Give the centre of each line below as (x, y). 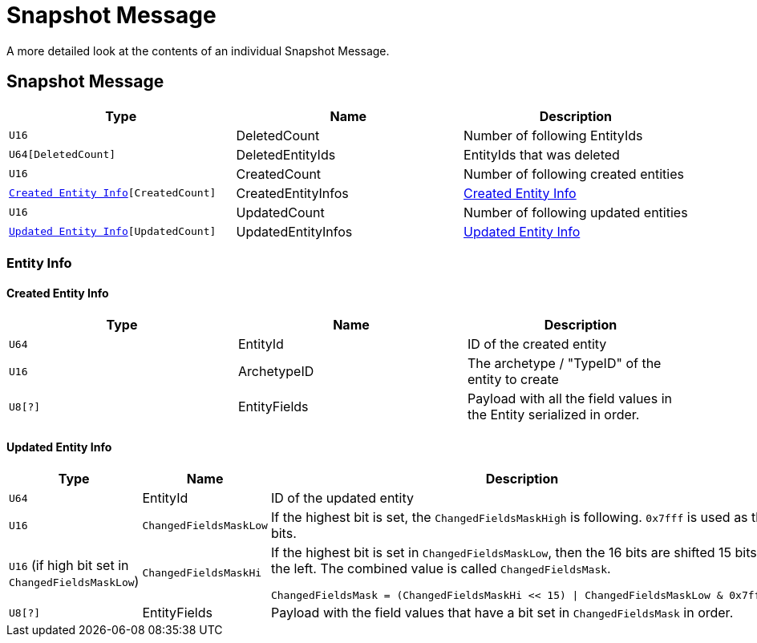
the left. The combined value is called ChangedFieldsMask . (441, 569)
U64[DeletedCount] (63, 155)
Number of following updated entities (576, 212)
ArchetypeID (276, 372)
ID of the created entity (537, 344)
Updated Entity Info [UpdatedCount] (113, 232)
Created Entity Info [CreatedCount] (113, 193)
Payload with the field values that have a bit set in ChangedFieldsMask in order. (502, 613)
